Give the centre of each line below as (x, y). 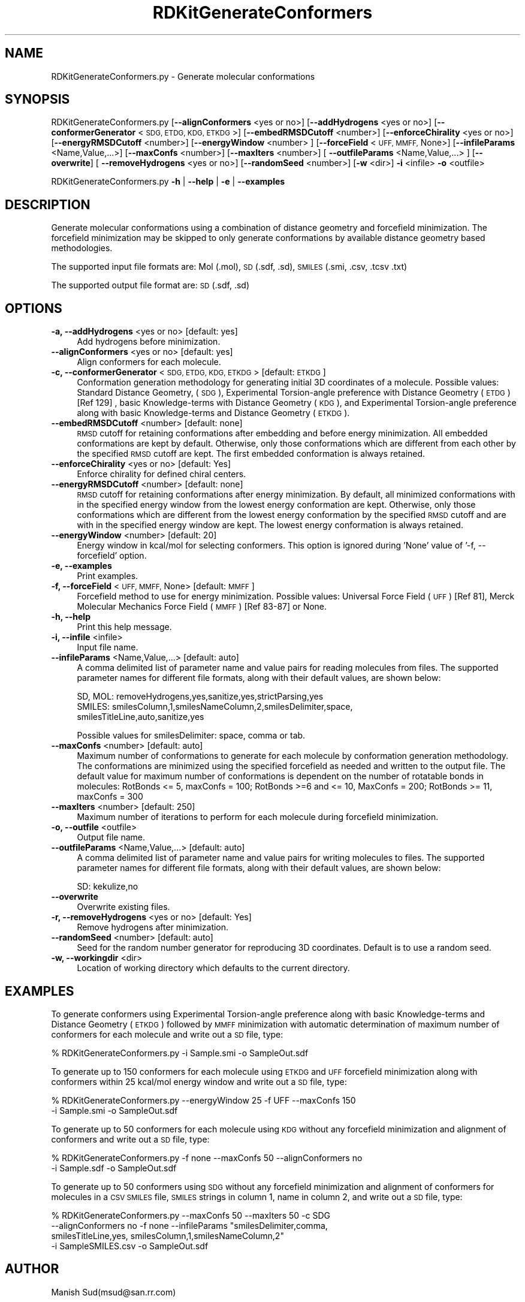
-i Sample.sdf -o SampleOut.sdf (114, 1168)
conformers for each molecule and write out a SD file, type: (167, 1034)
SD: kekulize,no (108, 887)
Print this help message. (124, 627)
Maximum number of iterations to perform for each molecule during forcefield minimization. (258, 817)
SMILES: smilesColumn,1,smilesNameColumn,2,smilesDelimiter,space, (215, 707)
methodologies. (82, 248)
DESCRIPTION (48, 204)
